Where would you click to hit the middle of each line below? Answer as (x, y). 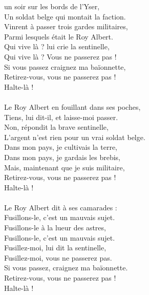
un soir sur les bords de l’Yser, (52, 6)
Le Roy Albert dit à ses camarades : (61, 207)
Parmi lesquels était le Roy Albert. (59, 36)
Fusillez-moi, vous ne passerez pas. (58, 257)
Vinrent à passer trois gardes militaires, (66, 26)
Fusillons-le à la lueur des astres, (55, 228)
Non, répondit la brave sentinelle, (56, 127)
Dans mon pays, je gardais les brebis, (62, 157)
